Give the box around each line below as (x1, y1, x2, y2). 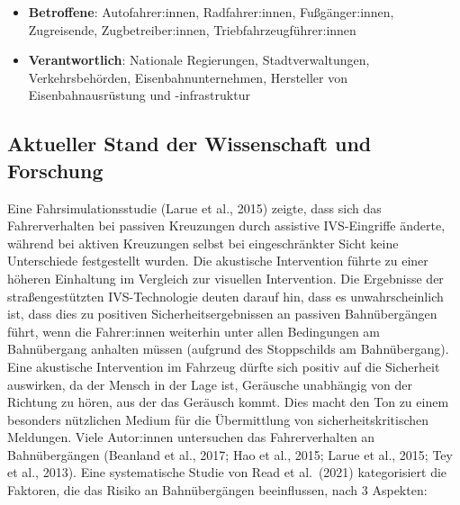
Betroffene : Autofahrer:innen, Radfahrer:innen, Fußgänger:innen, (28, 3, 394, 21)
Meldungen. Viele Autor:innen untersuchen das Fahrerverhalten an (7, 428, 375, 446)
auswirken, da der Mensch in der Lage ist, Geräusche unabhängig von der (7, 374, 412, 393)
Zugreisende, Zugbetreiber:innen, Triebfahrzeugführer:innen (28, 20, 356, 39)
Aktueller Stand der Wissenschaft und (7, 130, 372, 158)
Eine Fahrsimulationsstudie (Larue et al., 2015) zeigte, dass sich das (7, 198, 382, 217)
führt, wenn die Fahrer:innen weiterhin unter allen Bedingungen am (7, 321, 381, 340)
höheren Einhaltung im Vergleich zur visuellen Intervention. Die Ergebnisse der (7, 268, 444, 287)
